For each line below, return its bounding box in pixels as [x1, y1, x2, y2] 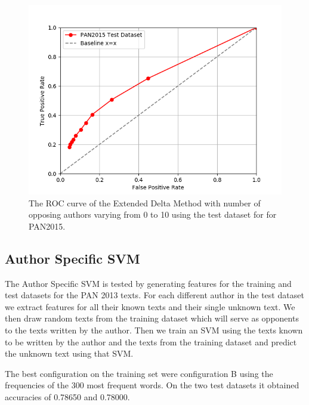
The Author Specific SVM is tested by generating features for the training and [5, 277, 292, 289]
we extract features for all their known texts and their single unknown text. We [5, 300, 295, 313]
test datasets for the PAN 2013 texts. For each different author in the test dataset [5, 289, 304, 301]
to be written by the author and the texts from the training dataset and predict [5, 335, 297, 348]
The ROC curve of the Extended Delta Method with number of [29, 196, 261, 209]
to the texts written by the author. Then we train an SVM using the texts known [5, 323, 303, 336]
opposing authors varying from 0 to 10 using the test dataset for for [29, 208, 277, 221]
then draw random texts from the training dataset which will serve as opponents [5, 312, 299, 324]
